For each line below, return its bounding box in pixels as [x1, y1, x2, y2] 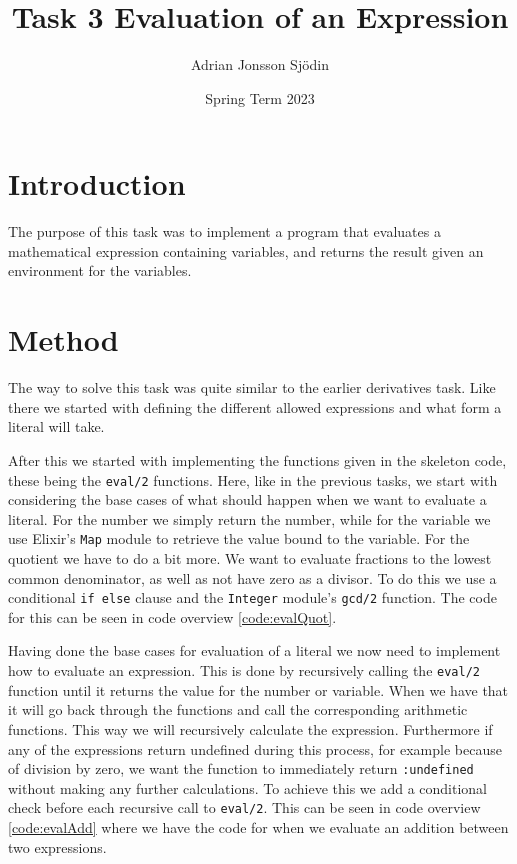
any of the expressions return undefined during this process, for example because [8, 738, 502, 759]
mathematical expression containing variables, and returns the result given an [8, 240, 484, 261]
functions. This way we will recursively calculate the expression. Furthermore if [8, 718, 493, 739]
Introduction [8, 163, 186, 204]
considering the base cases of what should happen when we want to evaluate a [8, 489, 487, 510]
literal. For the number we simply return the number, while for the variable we [8, 508, 491, 529]
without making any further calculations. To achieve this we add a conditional [8, 777, 487, 798]
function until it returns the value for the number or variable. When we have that [8, 679, 509, 700]
